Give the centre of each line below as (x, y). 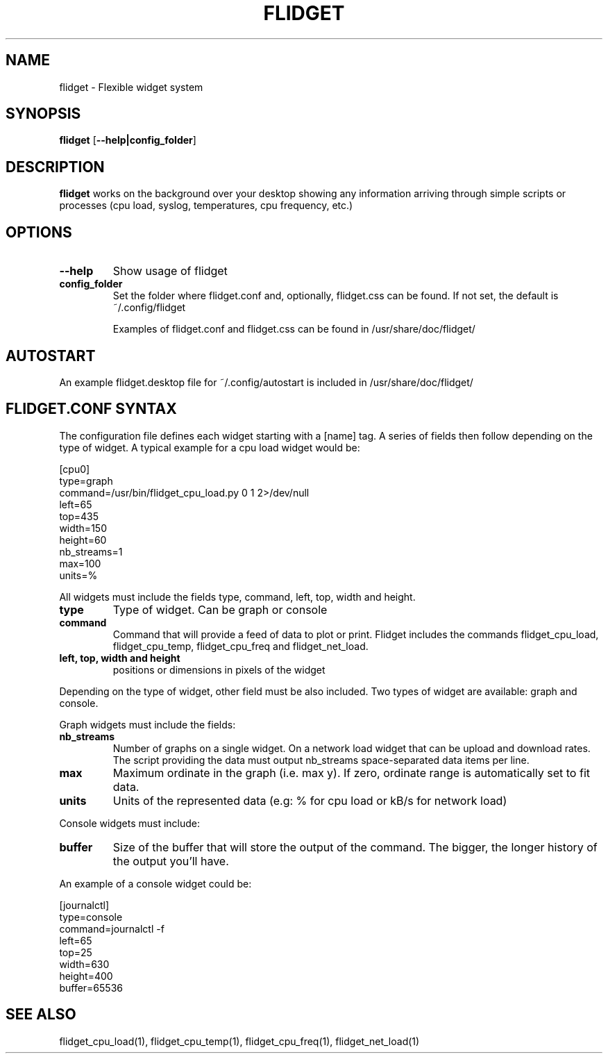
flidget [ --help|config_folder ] (128, 140)
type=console (91, 917)
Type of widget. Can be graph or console (220, 609)
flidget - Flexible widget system (131, 87)
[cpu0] (75, 469)
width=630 (84, 964)
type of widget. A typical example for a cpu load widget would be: (210, 447)
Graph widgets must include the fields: (147, 724)
